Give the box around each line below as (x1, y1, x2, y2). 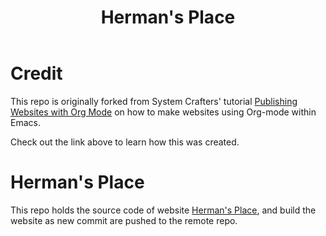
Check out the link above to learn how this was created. (10, 136, 240, 148)
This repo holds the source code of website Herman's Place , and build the (10, 204, 317, 216)
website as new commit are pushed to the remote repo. (10, 214, 238, 226)
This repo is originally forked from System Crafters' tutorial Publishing (10, 95, 298, 107)
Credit (10, 62, 63, 85)
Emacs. (10, 116, 41, 128)
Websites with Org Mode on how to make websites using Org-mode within (10, 106, 317, 118)
